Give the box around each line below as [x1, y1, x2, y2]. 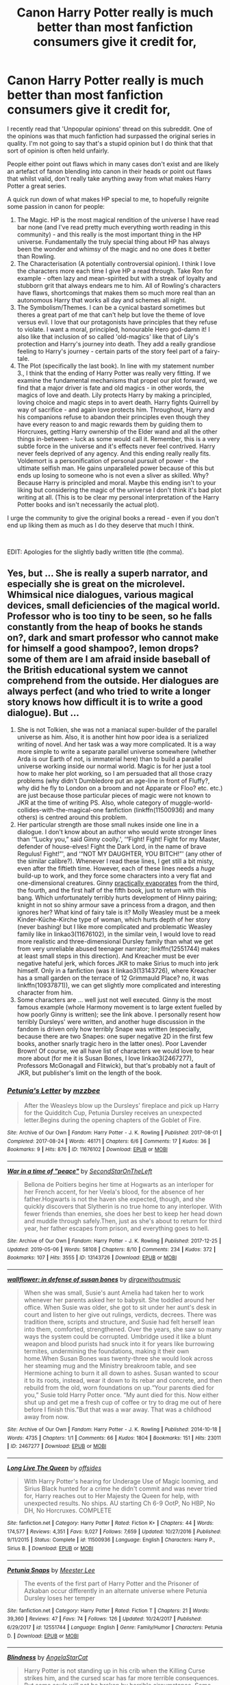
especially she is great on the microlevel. [7, 579, 186, 590]
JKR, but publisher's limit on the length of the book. [16, 1069, 162, 1077]
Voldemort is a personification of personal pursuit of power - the [16, 456, 199, 465]
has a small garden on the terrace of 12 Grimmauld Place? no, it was [16, 974, 209, 982]
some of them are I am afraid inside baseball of [7, 654, 211, 665]
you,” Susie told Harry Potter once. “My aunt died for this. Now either [23, 1390, 219, 1399]
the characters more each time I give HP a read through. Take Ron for [16, 267, 214, 275]
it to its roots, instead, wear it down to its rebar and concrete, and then [23, 1376, 222, 1384]
